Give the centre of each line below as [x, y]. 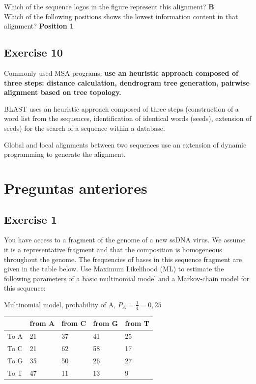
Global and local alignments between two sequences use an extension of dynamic [125, 144]
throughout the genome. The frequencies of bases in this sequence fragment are [123, 259]
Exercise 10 [33, 52]
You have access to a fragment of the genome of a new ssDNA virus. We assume [125, 240]
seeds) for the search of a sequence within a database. [85, 128]
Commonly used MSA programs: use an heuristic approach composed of [121, 73]
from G [106, 323]
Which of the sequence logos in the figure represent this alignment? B [109, 6]
